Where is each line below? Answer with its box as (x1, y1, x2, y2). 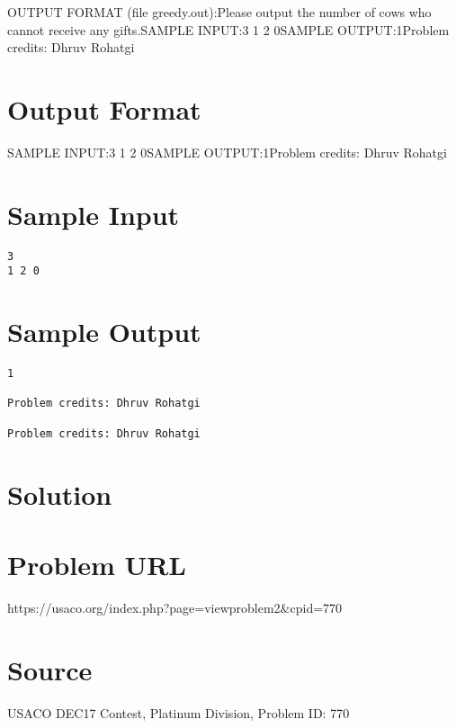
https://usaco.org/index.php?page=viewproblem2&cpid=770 (7, 598, 343, 616)
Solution (7, 475, 112, 512)
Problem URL (7, 545, 186, 582)
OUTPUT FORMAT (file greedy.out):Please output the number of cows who (7, 3, 432, 21)
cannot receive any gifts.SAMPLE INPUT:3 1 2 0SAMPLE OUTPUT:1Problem (7, 20, 450, 39)
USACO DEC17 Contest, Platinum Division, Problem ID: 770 (7, 703, 350, 722)
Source (7, 651, 93, 688)
